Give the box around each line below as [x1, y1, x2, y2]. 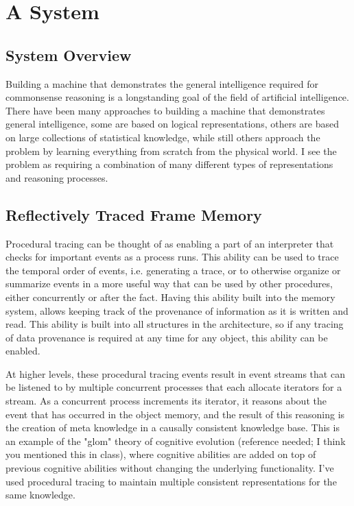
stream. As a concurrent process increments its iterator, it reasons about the [5, 394, 327, 408]
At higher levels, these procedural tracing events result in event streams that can [5, 366, 345, 381]
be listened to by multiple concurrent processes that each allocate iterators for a [5, 380, 342, 394]
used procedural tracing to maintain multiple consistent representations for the [5, 474, 337, 488]
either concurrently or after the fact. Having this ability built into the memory [5, 289, 335, 304]
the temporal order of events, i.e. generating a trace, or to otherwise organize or [5, 263, 341, 277]
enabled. [5, 344, 40, 358]
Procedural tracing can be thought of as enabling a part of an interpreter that [5, 236, 334, 250]
